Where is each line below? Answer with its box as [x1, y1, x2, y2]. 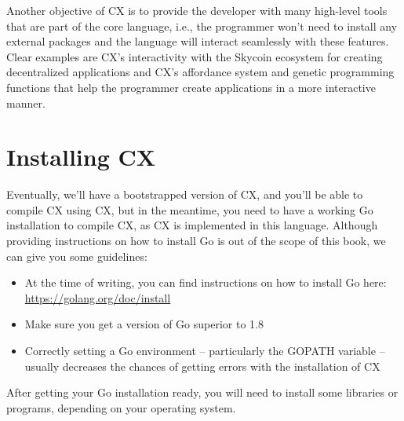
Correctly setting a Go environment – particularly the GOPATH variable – [24, 342, 385, 359]
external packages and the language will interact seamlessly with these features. [6, 33, 389, 49]
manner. [6, 94, 45, 111]
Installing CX [6, 141, 156, 173]
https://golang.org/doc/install [24, 289, 171, 306]
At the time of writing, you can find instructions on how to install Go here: [24, 274, 387, 291]
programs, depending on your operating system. [6, 399, 236, 416]
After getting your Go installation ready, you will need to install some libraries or [6, 384, 399, 401]
